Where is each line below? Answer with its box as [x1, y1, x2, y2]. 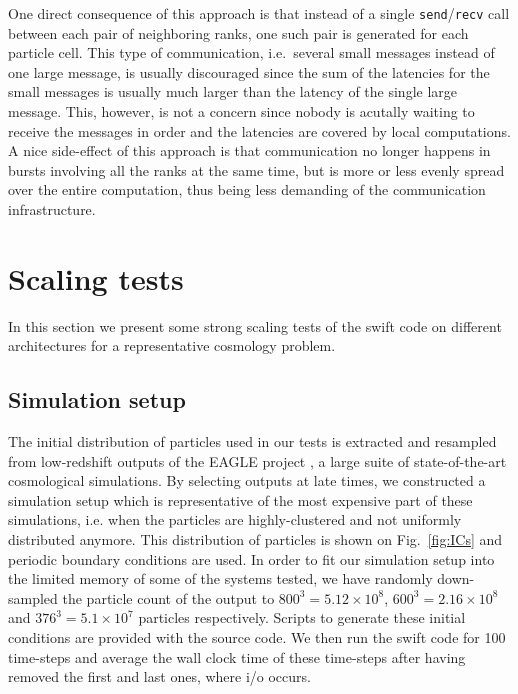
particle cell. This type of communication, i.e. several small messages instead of [8, 42, 495, 63]
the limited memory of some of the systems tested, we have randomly [8, 568, 433, 589]
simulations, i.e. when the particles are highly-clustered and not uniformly [8, 509, 462, 530]
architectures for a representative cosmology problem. [8, 335, 336, 356]
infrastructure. [8, 199, 96, 219]
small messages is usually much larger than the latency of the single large [8, 81, 457, 102]
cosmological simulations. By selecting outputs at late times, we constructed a [8, 470, 486, 491]
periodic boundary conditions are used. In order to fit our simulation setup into [8, 548, 495, 569]
